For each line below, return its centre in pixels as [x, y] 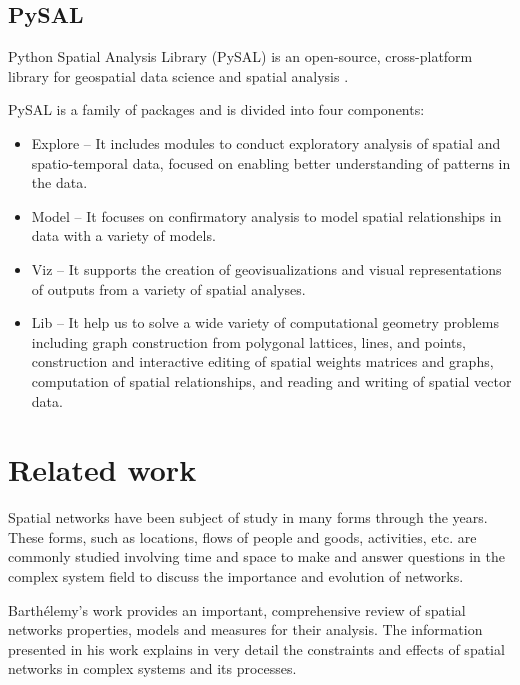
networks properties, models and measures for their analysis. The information [245, 629]
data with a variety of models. [123, 235]
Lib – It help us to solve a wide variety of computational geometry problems [265, 322]
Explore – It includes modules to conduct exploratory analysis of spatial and [266, 142]
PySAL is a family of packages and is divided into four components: [216, 109]
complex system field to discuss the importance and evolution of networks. [236, 576]
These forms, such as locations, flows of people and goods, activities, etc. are [242, 536]
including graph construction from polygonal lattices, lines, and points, [248, 341]
